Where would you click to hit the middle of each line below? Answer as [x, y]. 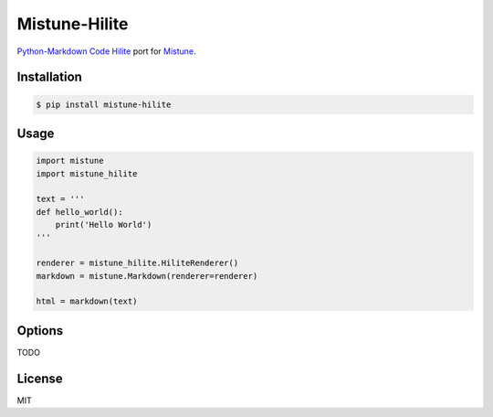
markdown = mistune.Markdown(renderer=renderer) [147, 276]
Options [40, 331]
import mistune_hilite [87, 173]
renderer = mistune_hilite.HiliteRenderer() [137, 263]
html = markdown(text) [87, 301]
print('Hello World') [104, 225]
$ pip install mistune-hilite [104, 104]
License [40, 378]
